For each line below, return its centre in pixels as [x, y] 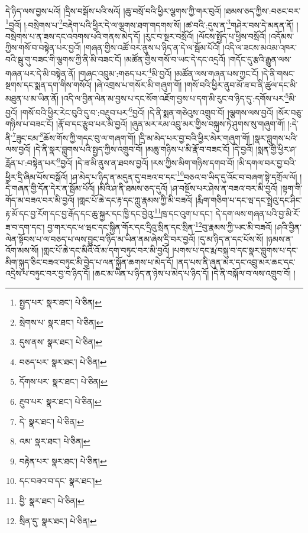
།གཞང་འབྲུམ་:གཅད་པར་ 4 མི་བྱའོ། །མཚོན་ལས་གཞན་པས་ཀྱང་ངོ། [168, 72]
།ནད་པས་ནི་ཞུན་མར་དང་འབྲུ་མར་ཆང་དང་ [236, 261]
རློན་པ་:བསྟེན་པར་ [31, 163]
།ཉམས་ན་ [280, 238]
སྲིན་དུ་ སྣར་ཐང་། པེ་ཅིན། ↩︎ [58, 520]
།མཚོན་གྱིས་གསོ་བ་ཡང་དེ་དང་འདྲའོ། [175, 59]
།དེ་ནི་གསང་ [278, 73]
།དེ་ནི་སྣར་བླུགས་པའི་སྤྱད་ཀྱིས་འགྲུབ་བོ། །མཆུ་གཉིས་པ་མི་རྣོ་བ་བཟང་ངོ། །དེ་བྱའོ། [143, 149]
